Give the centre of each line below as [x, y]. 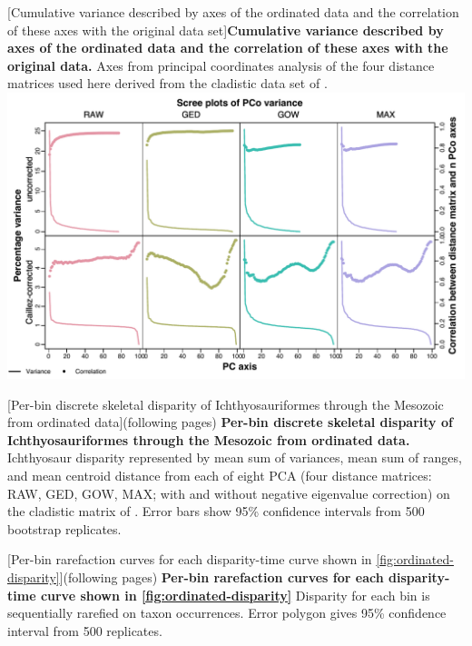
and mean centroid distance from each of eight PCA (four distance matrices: [220, 475]
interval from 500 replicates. [85, 630]
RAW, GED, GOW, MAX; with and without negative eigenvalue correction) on [229, 493]
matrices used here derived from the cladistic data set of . [167, 83]
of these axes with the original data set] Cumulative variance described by [226, 30]
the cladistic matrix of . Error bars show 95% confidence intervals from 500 [216, 511]
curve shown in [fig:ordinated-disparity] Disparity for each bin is [235, 595]
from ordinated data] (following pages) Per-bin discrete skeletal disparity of [230, 422]
